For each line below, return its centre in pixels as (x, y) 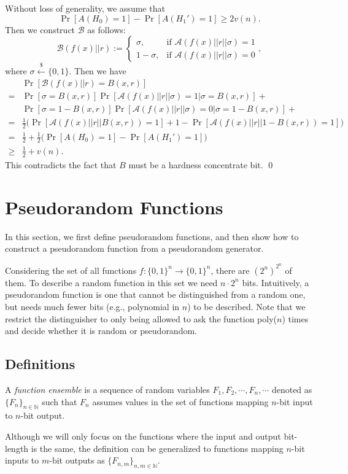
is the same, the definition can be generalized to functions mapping (157, 448)
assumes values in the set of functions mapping (180, 401)
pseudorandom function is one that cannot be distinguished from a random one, (155, 294)
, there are (230, 270)
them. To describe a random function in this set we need (111, 282)
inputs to (22, 460)
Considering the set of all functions (71, 270)
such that (60, 401)
